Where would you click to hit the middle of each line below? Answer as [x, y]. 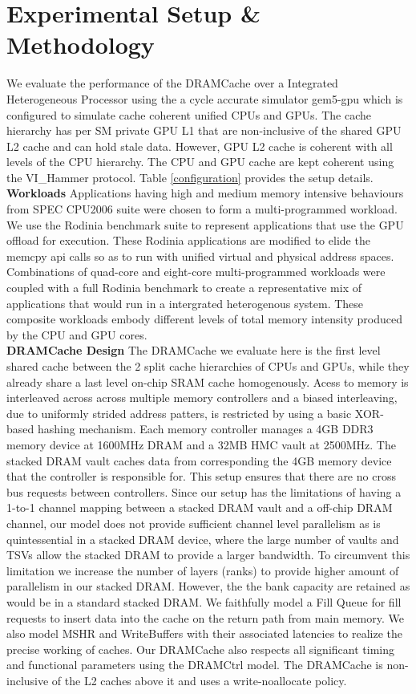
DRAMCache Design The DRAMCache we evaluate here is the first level [194, 350]
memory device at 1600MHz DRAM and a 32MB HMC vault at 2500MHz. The [201, 444]
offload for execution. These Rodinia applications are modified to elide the [188, 240]
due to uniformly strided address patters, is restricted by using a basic [179, 413]
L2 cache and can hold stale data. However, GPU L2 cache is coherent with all [200, 146]
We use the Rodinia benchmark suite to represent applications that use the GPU [205, 224]
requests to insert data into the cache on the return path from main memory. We [205, 617]
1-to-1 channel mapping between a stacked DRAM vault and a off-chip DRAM [200, 507]
